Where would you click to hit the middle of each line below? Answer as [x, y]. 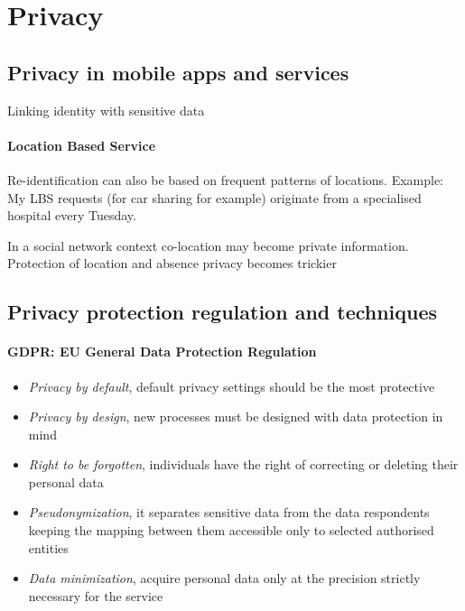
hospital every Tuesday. [72, 215]
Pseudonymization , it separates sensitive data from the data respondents [229, 512]
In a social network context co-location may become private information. [208, 245]
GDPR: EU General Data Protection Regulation [162, 352]
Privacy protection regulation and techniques [223, 312]
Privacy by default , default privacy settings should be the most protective [232, 386]
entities [48, 547]
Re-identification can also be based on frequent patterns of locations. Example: [226, 179]
